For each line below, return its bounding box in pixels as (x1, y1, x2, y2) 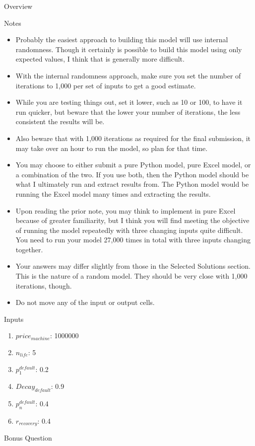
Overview (4, 1, 33, 11)
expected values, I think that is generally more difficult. (15, 54, 185, 64)
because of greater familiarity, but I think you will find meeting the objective (15, 215, 250, 225)
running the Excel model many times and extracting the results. (15, 188, 211, 199)
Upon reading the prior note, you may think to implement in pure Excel (15, 205, 236, 216)
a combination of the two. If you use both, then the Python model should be (15, 169, 249, 179)
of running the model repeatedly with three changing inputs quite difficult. (15, 224, 243, 235)
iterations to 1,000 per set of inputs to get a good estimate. (15, 80, 196, 90)
